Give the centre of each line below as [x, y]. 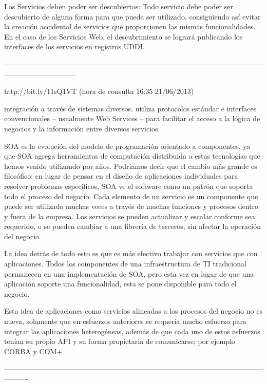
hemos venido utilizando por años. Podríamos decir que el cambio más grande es [131, 166]
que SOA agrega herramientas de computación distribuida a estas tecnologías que [132, 156]
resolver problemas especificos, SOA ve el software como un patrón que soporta [129, 186]
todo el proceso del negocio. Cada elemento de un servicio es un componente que [131, 196]
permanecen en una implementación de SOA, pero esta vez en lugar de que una [129, 273]
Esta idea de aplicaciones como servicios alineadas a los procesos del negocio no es [133, 311]
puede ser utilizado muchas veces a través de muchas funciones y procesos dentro [131, 206]
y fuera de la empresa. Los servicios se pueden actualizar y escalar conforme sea [130, 216]
